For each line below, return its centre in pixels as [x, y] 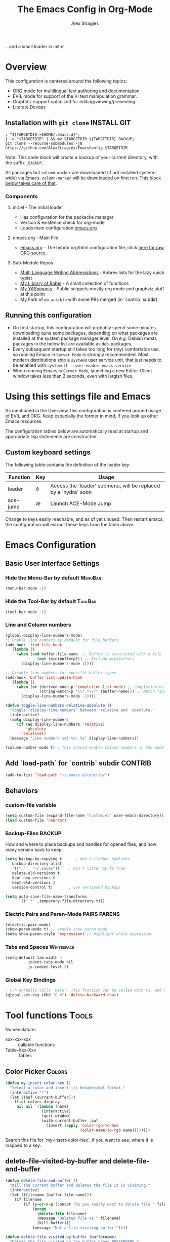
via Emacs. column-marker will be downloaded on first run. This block [90, 178]
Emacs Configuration [51, 545]
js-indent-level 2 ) [48, 967]
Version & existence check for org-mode [62, 222]
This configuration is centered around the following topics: [66, 81]
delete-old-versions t [36, 873]
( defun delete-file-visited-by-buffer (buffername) [61, 1237]
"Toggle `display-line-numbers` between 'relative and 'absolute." [82, 710]
